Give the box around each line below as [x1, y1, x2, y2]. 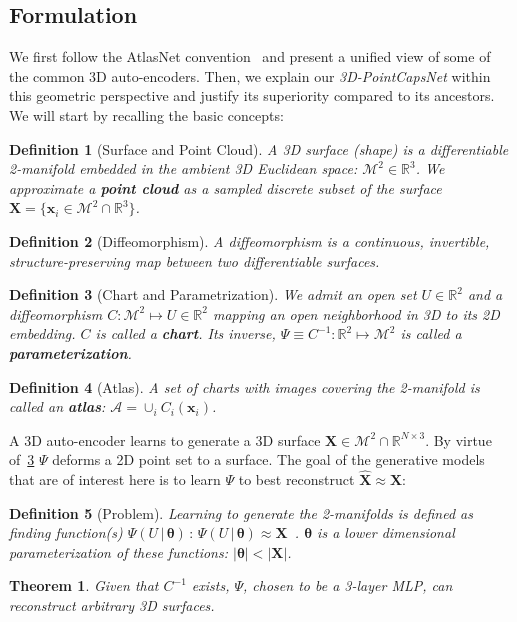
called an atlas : [9, 396, 106, 417]
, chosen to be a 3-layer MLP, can [243, 575, 453, 596]
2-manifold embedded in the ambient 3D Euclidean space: [9, 158, 358, 179]
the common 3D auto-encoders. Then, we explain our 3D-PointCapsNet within [9, 65, 491, 86]
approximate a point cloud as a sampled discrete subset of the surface [9, 177, 442, 198]
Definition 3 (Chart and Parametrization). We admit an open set [9, 284, 417, 305]
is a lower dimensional [317, 522, 455, 543]
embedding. [9, 323, 76, 344]
